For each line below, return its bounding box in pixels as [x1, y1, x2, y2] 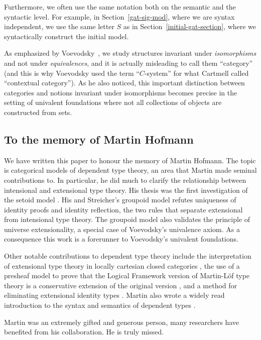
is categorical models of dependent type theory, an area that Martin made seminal [4, 165, 257, 175]
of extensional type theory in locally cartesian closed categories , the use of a [4, 260, 240, 271]
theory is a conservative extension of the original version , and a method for [4, 280, 237, 290]
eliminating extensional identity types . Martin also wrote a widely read [4, 290, 225, 300]
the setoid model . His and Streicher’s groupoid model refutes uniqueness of [4, 194, 236, 205]
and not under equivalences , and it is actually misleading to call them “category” [4, 57, 253, 68]
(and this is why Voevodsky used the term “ [4, 67, 140, 78]
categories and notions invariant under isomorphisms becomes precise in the [4, 87, 237, 97]
